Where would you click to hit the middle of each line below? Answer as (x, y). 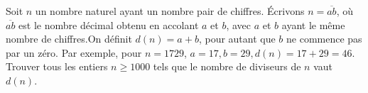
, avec (239, 24)
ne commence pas (324, 39)
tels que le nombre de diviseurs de (227, 66)
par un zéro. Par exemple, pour (74, 52)
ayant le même (313, 24)
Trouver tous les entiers (57, 66)
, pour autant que (237, 39)
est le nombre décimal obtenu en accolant (109, 24)
